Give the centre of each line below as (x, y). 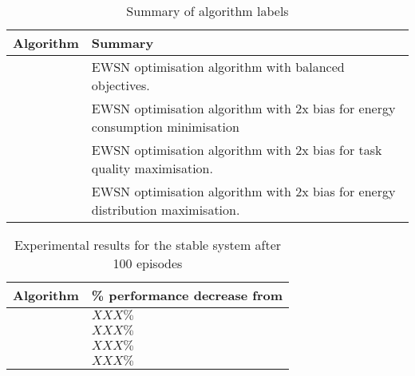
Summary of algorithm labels (207, 11)
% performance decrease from (187, 295)
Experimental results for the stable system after (148, 245)
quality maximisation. (152, 168)
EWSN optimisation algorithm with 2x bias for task (237, 150)
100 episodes (148, 263)
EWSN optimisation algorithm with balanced (218, 67)
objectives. (121, 85)
